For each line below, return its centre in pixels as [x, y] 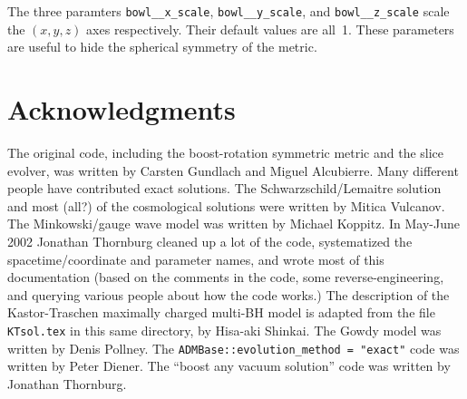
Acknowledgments [122, 109]
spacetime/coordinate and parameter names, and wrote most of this [196, 259]
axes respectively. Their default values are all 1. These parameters [270, 29]
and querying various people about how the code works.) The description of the [229, 294]
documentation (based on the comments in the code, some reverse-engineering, [226, 277]
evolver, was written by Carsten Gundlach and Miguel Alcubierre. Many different [233, 170]
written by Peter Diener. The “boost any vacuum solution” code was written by [229, 366]
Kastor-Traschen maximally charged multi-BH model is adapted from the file [221, 312]
